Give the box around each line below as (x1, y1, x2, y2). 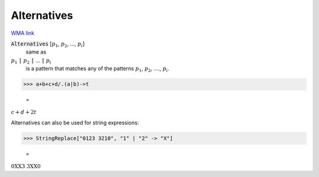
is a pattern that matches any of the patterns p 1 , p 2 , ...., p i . (25, 65, 170, 73)
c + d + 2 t (11, 109, 37, 116)
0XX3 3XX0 (11, 163, 41, 170)
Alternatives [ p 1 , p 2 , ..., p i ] (11, 40, 85, 48)
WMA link (11, 29, 35, 37)
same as (25, 48, 47, 55)
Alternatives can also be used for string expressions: (11, 119, 139, 126)
